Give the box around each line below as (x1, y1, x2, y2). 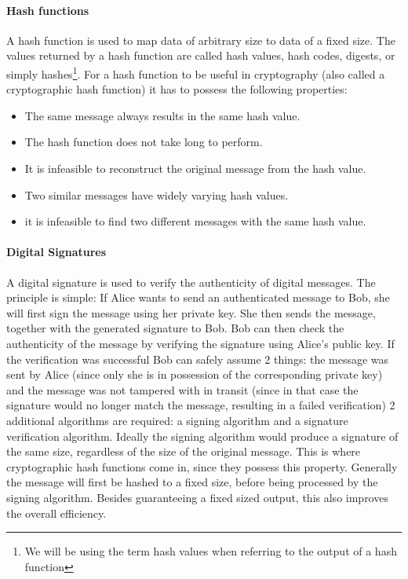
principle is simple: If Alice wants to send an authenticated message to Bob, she (6, 289, 390, 306)
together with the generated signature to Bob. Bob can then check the (6, 320, 344, 336)
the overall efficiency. (6, 504, 107, 521)
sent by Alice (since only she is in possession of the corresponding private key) (6, 366, 383, 383)
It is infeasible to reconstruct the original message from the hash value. (24, 160, 366, 177)
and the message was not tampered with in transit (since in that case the (6, 381, 359, 398)
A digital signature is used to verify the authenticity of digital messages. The (6, 273, 376, 290)
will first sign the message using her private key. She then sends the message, (6, 304, 376, 321)
